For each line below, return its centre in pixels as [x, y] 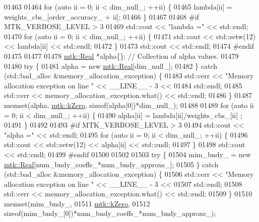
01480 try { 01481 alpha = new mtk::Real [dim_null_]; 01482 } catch [111, 66]
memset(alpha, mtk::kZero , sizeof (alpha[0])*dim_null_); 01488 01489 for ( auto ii [129, 105]
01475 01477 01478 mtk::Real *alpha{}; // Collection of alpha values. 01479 [121, 55]
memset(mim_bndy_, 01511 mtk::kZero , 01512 [77, 203]
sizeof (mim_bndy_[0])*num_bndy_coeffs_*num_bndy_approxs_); [110, 213]
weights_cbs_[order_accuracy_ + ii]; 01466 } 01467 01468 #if [102, 16]
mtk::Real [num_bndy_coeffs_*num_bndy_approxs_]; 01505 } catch [111, 164]
